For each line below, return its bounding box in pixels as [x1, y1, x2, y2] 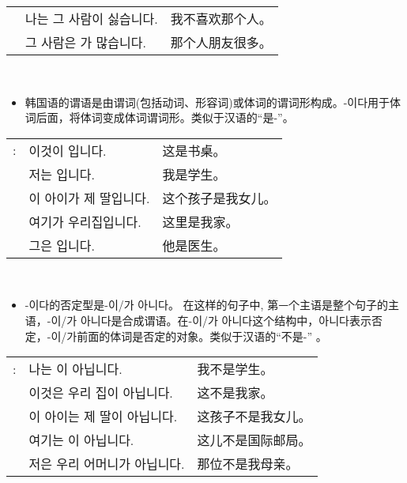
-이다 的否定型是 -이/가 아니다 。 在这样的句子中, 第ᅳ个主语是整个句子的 [24, 296, 389, 313]
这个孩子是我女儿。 [162, 188, 277, 207]
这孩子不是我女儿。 [197, 407, 311, 426]
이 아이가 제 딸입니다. [28, 188, 150, 207]
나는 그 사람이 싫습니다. [25, 9, 158, 28]
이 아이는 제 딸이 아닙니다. [28, 407, 178, 426]
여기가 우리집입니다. [28, 212, 141, 231]
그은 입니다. [28, 236, 95, 255]
